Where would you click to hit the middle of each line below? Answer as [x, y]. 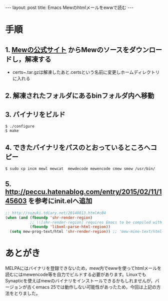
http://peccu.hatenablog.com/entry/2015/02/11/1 [83, 192]
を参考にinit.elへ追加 [60, 201]
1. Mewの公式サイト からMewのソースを [67, 49]
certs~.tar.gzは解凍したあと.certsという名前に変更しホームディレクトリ [86, 72]
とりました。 [27, 293]
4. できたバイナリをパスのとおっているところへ [78, 147]
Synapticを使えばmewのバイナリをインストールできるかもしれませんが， [80, 281]
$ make [12, 131]
